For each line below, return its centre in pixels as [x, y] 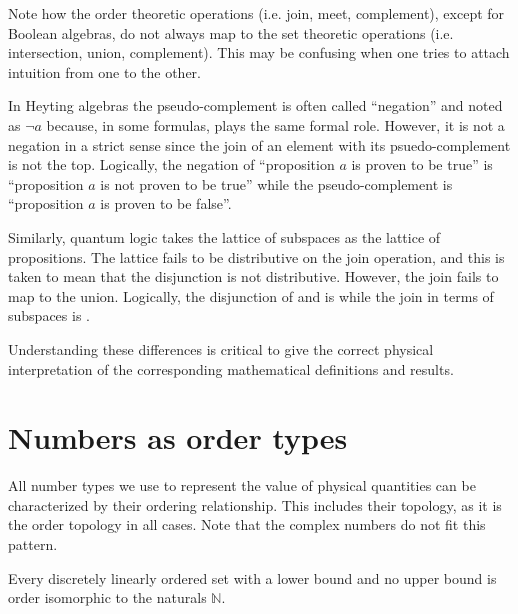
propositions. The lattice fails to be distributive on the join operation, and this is [256, 256]
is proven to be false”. [166, 203]
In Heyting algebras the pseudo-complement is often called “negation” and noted [255, 105]
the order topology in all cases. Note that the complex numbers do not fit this [247, 524]
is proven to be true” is [422, 164]
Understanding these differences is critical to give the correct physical [221, 348]
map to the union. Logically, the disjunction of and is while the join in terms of [251, 295]
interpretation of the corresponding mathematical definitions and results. [231, 368]
